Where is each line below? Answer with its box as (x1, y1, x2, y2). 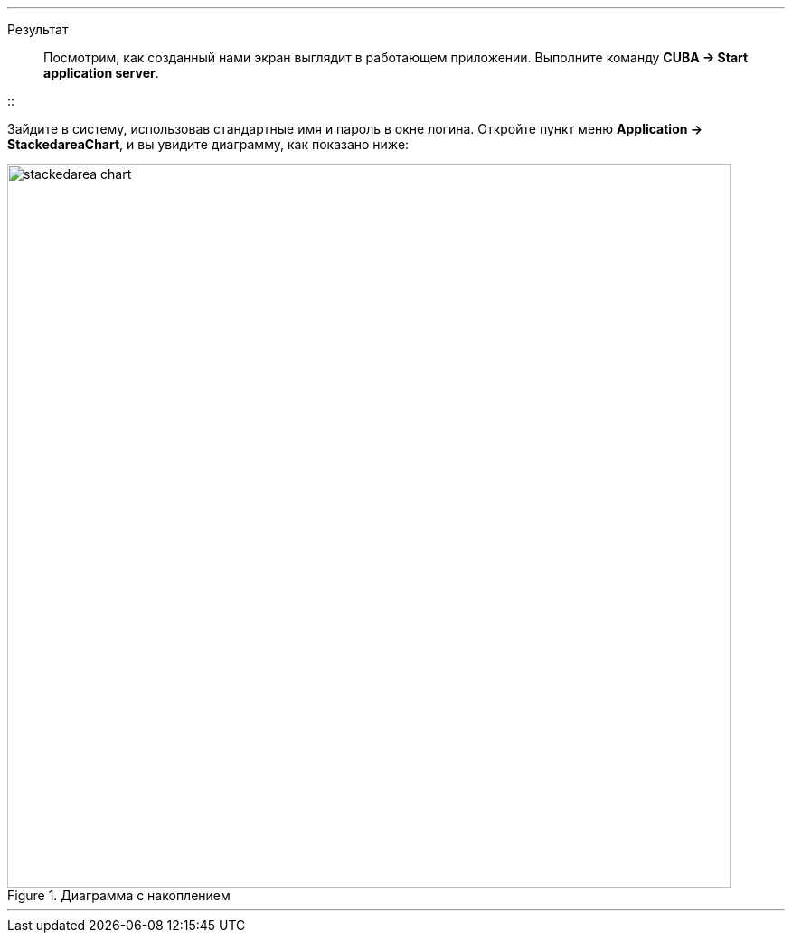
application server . (43, 65, 159, 80)
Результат (7, 22, 69, 37)
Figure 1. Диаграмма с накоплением (7, 888, 231, 903)
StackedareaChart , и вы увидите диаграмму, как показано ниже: (7, 136, 410, 152)
